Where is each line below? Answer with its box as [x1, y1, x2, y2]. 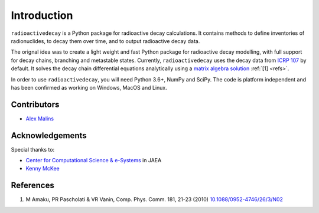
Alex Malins [25, 115, 54, 122]
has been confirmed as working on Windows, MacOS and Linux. [11, 84, 168, 91]
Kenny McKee [25, 165, 60, 172]
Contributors [11, 99, 60, 109]
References [11, 181, 54, 191]
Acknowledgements [11, 130, 87, 140]
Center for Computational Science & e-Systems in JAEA [25, 157, 162, 164]
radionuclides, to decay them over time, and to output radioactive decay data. [11, 37, 200, 44]
